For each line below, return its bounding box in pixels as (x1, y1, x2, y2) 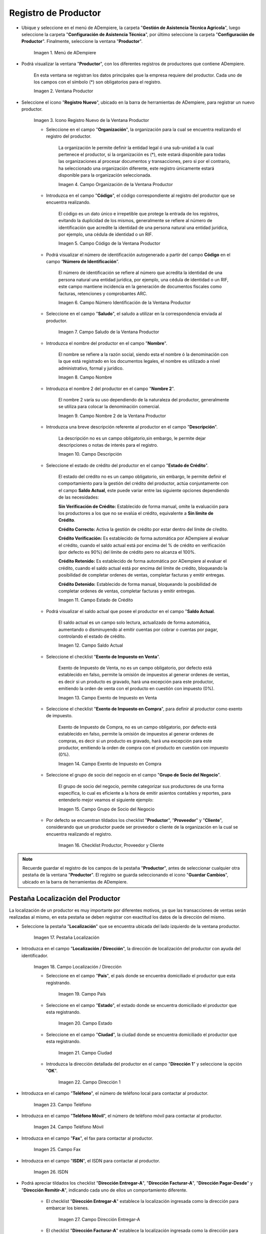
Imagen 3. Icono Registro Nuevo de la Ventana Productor (33, 117, 149, 123)
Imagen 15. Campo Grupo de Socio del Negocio (58, 806, 155, 812)
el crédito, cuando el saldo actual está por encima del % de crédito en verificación (58, 542, 226, 548)
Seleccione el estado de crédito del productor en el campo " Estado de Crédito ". (46, 462, 209, 468)
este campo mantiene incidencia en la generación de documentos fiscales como (58, 284, 222, 290)
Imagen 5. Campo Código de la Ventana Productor (58, 240, 161, 246)
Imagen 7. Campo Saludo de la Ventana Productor (58, 329, 160, 335)
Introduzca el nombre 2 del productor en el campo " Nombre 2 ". (46, 386, 175, 391)
